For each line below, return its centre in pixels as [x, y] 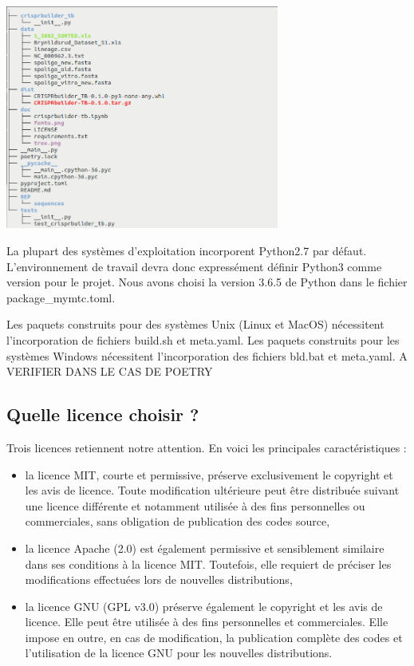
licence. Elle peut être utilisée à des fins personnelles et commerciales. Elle [207, 622]
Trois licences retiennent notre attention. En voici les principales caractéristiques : [207, 447]
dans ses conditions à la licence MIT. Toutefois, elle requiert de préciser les [208, 564]
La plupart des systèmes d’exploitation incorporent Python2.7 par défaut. [187, 250]
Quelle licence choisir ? [103, 414]
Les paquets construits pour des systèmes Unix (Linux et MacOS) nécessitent [195, 324]
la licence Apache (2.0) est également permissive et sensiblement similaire [205, 548]
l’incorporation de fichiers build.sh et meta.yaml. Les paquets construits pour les [203, 339]
